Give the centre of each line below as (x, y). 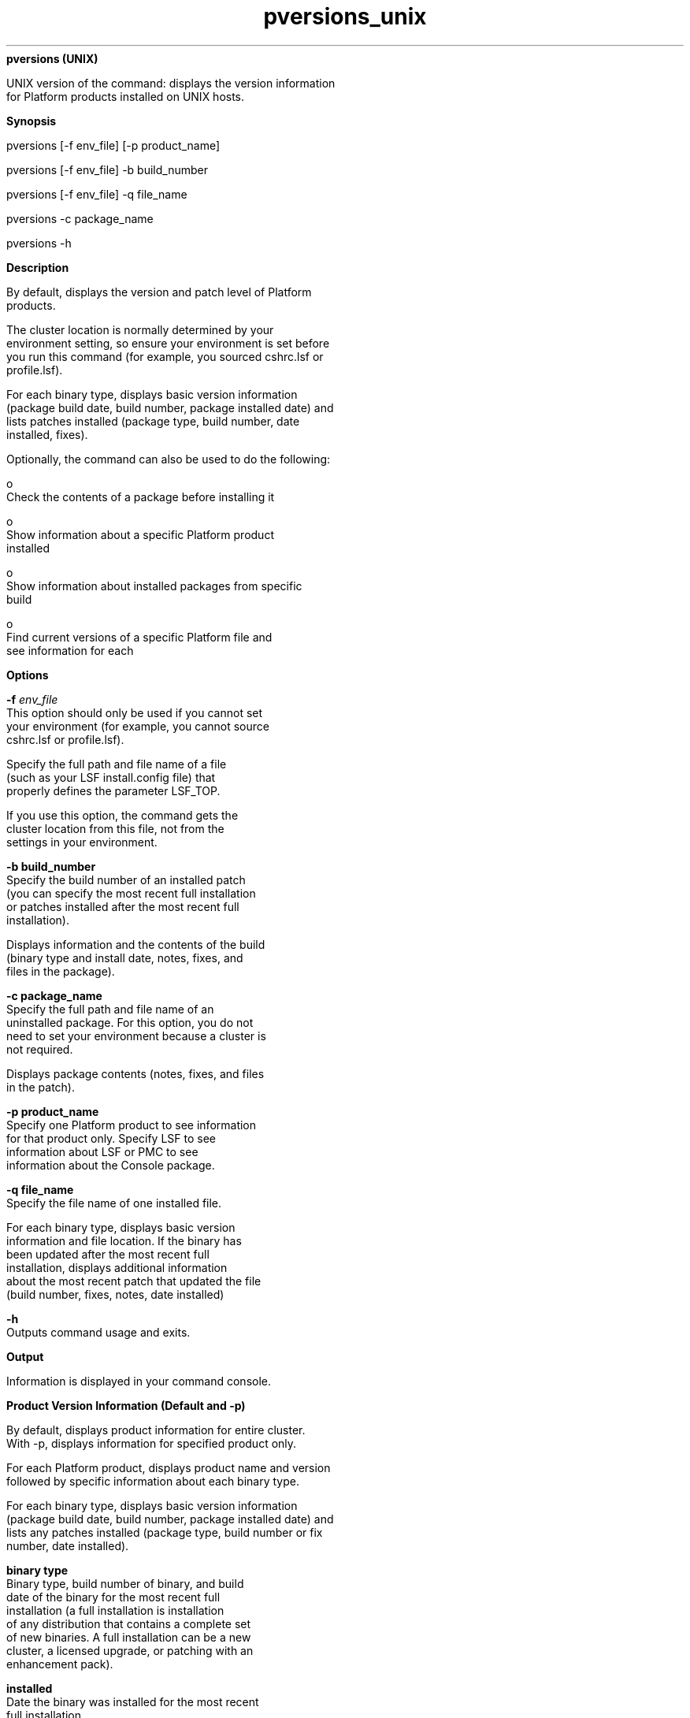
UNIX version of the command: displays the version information (171, 83)
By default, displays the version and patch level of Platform (159, 292)
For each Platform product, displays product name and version (169, 1467)
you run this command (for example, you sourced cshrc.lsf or (165, 356)
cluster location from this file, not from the (115, 828)
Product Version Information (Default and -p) (126, 1405)
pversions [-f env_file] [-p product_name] (113, 145)
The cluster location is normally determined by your (140, 329)
